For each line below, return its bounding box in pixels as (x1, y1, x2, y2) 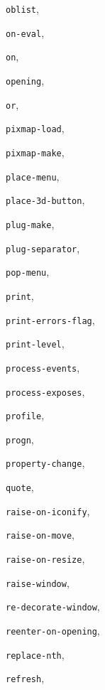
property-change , (6, 455, 85, 470)
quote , (6, 480, 34, 495)
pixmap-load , (6, 121, 65, 136)
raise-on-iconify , (6, 503, 90, 518)
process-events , (6, 360, 80, 374)
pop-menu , (6, 264, 50, 279)
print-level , (6, 336, 65, 351)
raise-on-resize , (6, 551, 85, 566)
